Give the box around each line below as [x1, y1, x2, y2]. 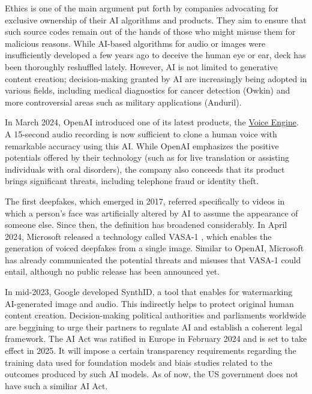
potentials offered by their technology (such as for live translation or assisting [5, 151, 290, 164]
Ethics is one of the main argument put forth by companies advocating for [5, 2, 278, 14]
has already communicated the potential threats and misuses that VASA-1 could [5, 253, 301, 266]
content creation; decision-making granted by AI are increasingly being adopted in [5, 72, 307, 85]
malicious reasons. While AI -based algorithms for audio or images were [5, 37, 266, 49]
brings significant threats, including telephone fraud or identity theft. [5, 175, 259, 187]
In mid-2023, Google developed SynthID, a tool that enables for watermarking [5, 285, 293, 298]
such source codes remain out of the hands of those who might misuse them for [5, 25, 296, 38]
